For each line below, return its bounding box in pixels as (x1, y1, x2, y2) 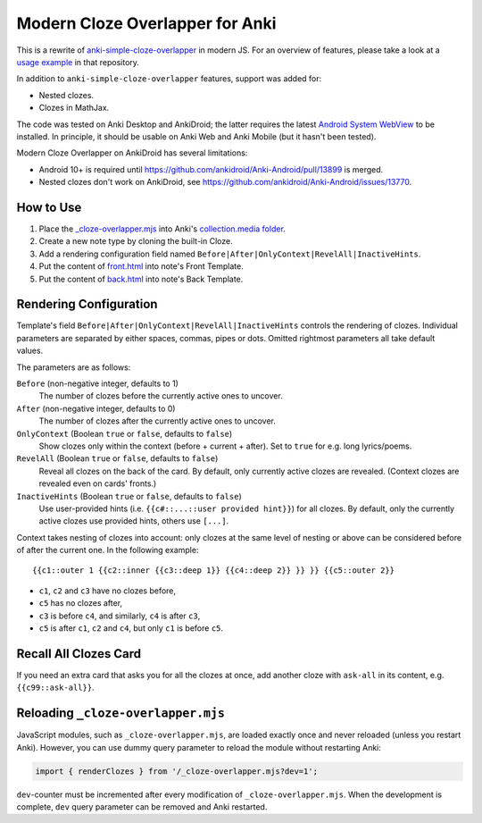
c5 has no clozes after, (38, 598, 123, 609)
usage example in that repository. (16, 56, 140, 67)
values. (16, 345, 44, 357)
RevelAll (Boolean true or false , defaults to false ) (16, 453, 219, 464)
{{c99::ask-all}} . (16, 682, 95, 693)
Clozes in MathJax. (38, 103, 110, 113)
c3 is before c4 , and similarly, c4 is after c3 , (38, 610, 201, 621)
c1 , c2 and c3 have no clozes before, (38, 585, 177, 596)
